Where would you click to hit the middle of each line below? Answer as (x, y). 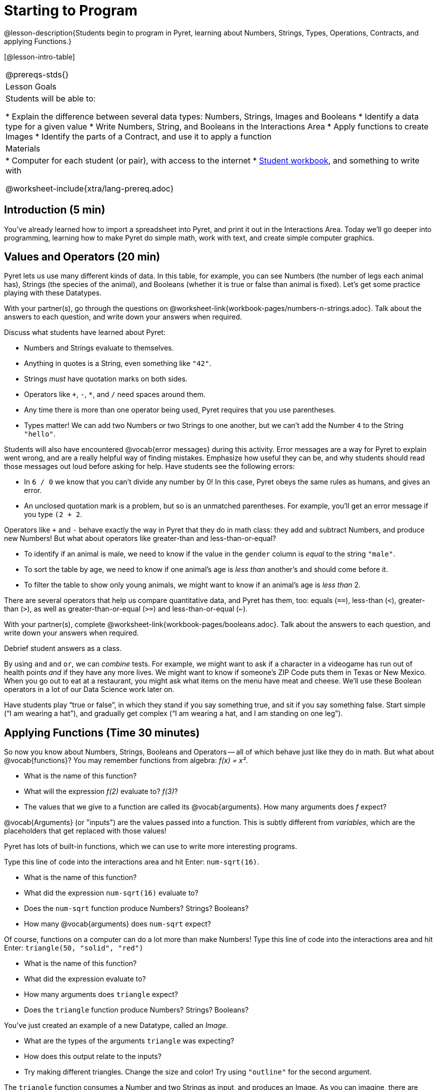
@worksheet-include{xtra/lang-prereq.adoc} (90, 188)
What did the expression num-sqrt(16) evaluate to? (111, 893)
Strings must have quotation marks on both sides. (106, 379)
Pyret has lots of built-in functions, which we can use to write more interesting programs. (150, 846)
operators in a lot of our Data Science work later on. (89, 689)
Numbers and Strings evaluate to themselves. (99, 348)
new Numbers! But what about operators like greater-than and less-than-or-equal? (140, 538)
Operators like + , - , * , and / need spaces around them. (115, 394)
